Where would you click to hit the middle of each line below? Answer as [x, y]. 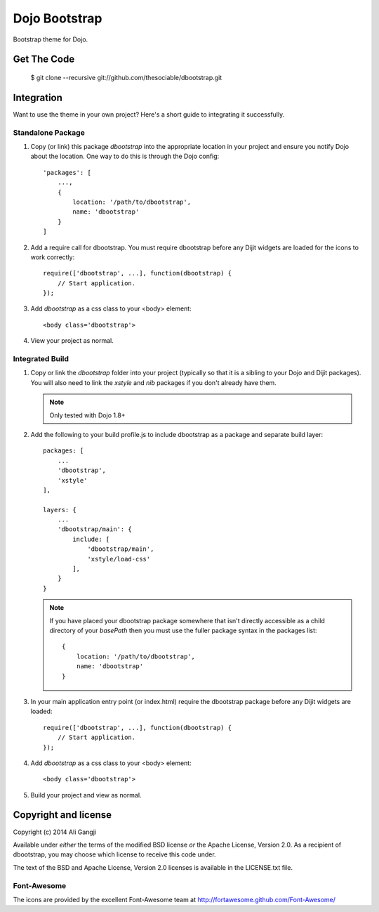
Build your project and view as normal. [86, 795]
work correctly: [53, 257]
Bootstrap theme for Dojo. [51, 39]
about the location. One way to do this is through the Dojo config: [125, 156]
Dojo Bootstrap [58, 18]
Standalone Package [49, 132]
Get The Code [44, 59]
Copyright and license [62, 815]
